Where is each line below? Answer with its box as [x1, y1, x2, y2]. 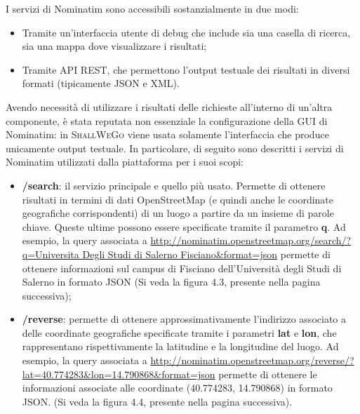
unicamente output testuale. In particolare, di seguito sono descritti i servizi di [6, 140, 344, 155]
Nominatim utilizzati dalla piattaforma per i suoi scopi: [6, 154, 244, 169]
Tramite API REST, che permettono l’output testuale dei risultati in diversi [22, 62, 350, 76]
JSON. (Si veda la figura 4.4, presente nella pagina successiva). [22, 394, 293, 408]
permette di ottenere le [218, 366, 317, 381]
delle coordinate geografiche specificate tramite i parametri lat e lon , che [22, 325, 337, 340]
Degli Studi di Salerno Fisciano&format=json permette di [82, 246, 331, 261]
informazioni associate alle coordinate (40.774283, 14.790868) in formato [22, 380, 333, 395]
